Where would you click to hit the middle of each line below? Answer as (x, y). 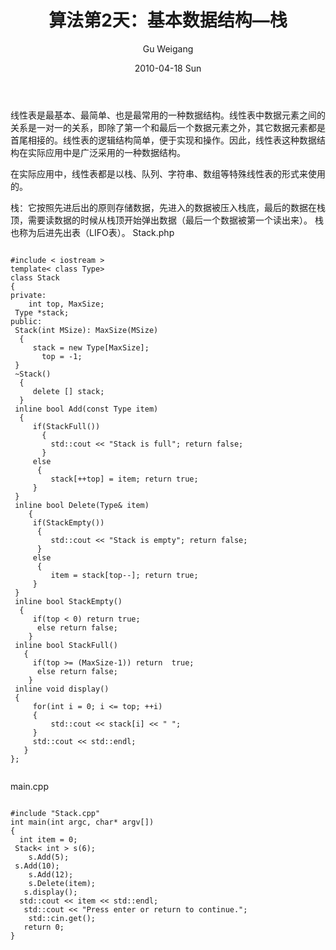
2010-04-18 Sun (168, 68)
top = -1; (62, 356)
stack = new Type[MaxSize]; (91, 347)
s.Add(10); (37, 866)
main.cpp (29, 786)
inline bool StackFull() (66, 645)
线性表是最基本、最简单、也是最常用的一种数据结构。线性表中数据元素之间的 (168, 115)
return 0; (44, 927)
